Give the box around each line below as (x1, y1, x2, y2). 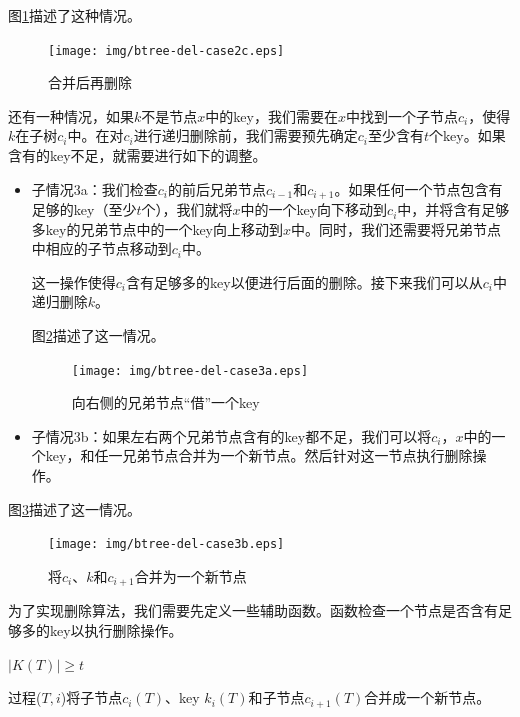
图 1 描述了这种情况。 (8, 5, 141, 25)
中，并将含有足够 (397, 199, 510, 220)
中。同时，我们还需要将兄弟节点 (291, 218, 502, 239)
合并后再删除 (48, 72, 132, 93)
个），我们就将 (141, 199, 233, 220)
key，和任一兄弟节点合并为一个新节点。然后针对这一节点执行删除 (45, 445, 473, 466)
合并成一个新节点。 (364, 687, 491, 708)
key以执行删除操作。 (49, 619, 183, 640)
